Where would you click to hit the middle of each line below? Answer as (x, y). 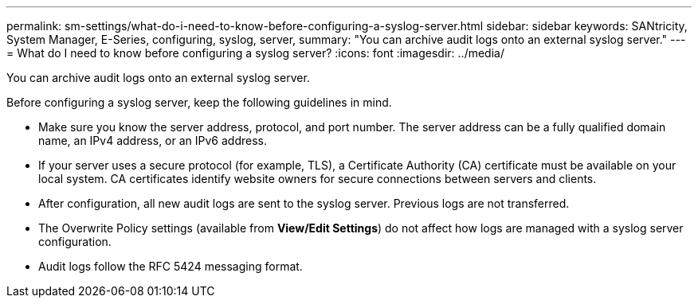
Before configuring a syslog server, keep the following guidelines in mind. (199, 102)
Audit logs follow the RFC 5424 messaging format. (171, 266)
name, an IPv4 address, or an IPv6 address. (153, 140)
